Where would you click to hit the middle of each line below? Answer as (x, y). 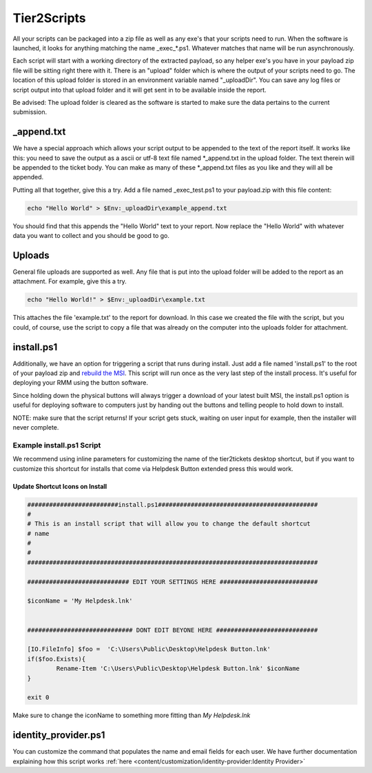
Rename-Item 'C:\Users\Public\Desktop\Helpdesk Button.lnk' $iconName (178, 669)
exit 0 (38, 697)
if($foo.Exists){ (56, 659)
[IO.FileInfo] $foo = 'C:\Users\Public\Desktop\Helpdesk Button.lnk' (149, 649)
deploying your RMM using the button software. (80, 383)
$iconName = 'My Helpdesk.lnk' (80, 601)
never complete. (36, 428)
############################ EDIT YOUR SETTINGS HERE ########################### (173, 582)
